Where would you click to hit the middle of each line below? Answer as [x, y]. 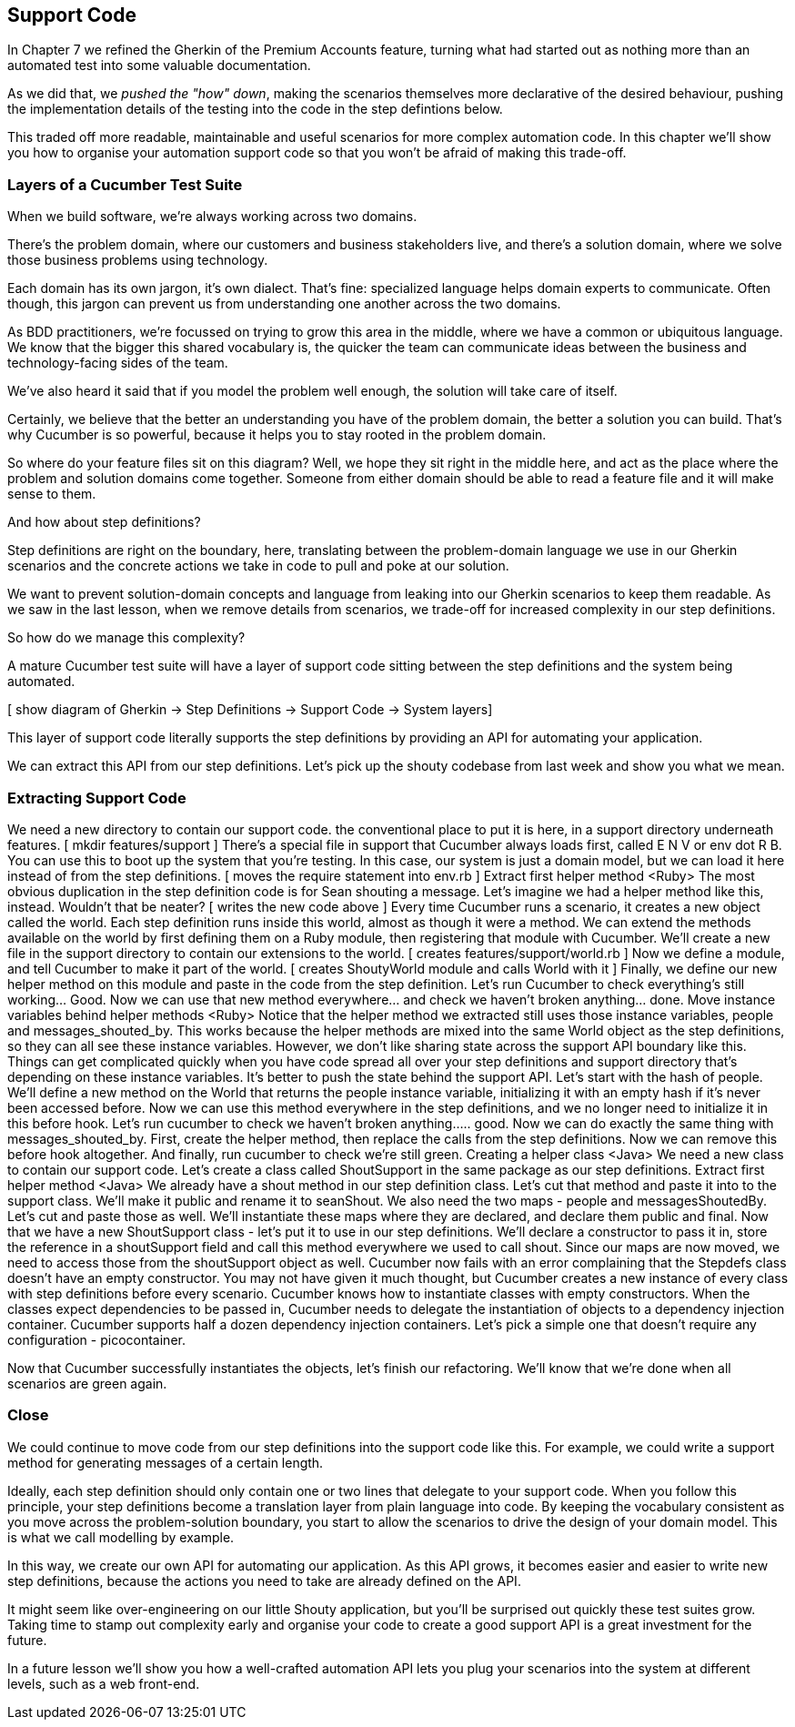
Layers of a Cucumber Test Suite [125, 184]
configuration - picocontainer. [96, 1339]
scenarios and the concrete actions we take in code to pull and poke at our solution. [258, 566]
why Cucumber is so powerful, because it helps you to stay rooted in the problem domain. [277, 435]
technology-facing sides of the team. [118, 363]
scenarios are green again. [87, 1383]
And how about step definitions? [104, 522]
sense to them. [52, 494]
